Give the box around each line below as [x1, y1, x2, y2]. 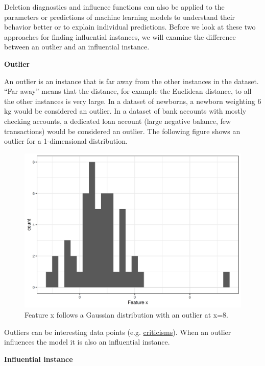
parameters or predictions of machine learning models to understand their [4, 11, 235, 22]
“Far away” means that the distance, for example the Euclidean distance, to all [4, 86, 252, 96]
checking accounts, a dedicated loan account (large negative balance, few [4, 115, 231, 126]
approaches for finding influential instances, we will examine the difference [4, 31, 236, 42]
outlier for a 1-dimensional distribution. [4, 136, 128, 146]
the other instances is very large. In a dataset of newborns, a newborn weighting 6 [4, 95, 261, 106]
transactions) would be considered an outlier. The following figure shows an [4, 125, 240, 136]
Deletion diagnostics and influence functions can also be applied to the [4, 2, 225, 12]
